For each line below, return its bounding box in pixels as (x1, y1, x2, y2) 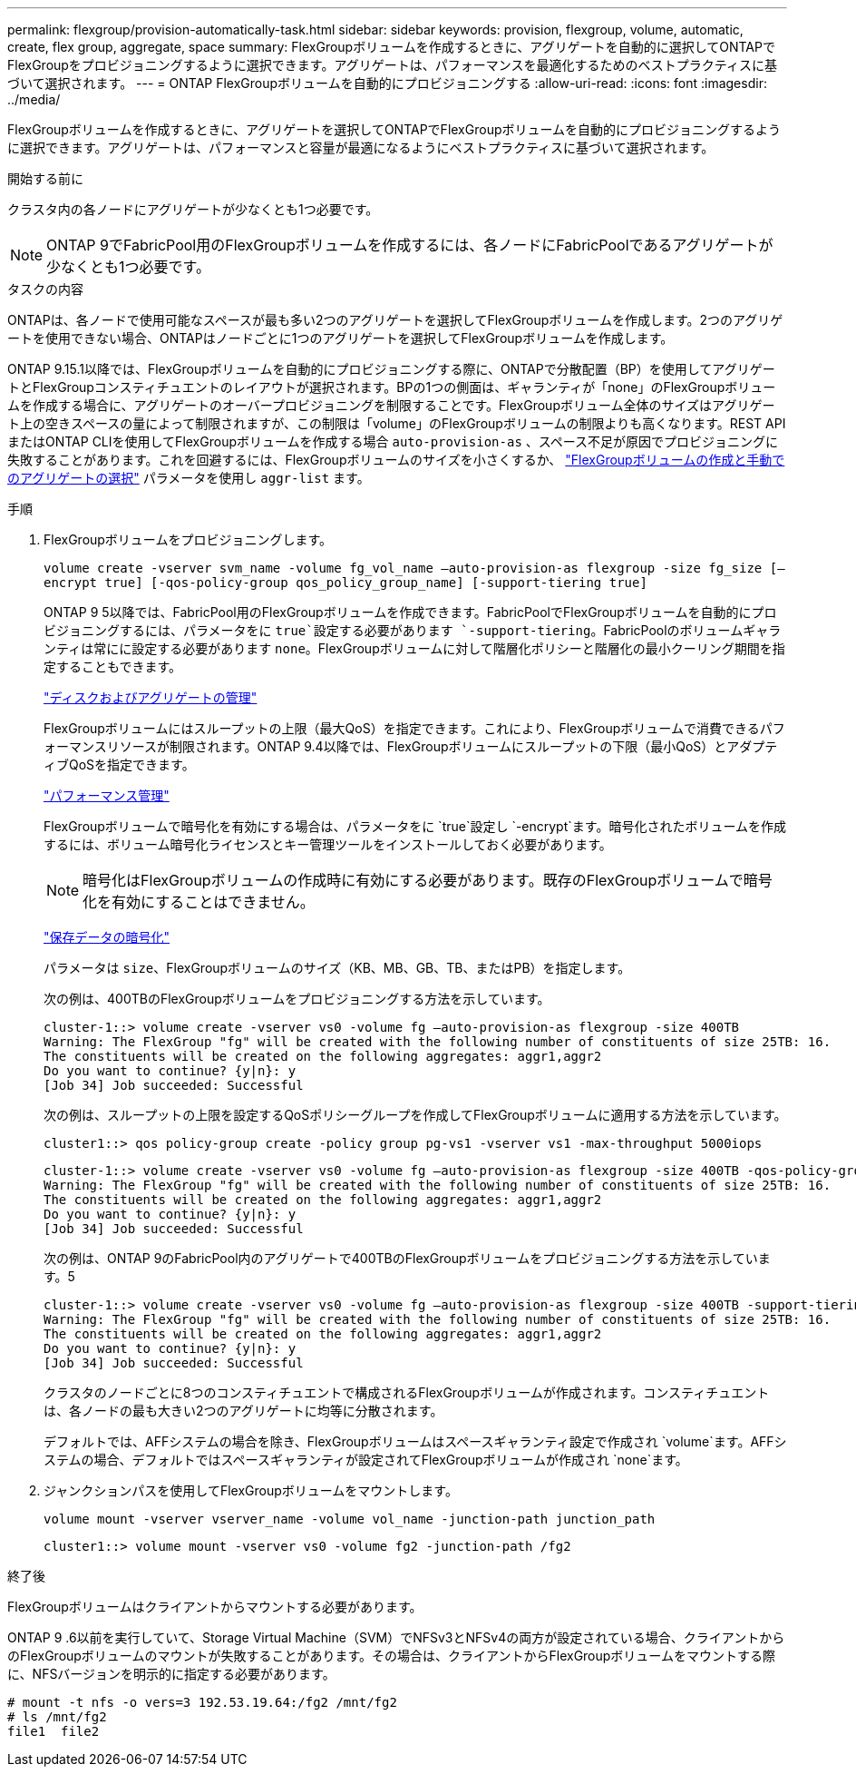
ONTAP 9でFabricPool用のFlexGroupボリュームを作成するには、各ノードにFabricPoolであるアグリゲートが (46, 236, 773, 254)
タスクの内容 (7, 281, 83, 297)
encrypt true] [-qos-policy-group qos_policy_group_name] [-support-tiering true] (44, 575, 647, 590)
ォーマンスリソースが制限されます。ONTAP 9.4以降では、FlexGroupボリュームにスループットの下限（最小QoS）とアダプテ (44, 739, 778, 754)
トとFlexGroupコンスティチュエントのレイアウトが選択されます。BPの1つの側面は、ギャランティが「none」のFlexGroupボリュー (7, 379, 776, 395)
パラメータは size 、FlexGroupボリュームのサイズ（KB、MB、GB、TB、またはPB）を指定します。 (44, 960, 631, 975)
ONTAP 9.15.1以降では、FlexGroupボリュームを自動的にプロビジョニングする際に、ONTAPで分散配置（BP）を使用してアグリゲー (7, 361, 775, 377)
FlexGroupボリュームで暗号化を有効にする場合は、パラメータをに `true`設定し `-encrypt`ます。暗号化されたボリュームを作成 (44, 818, 786, 834)
